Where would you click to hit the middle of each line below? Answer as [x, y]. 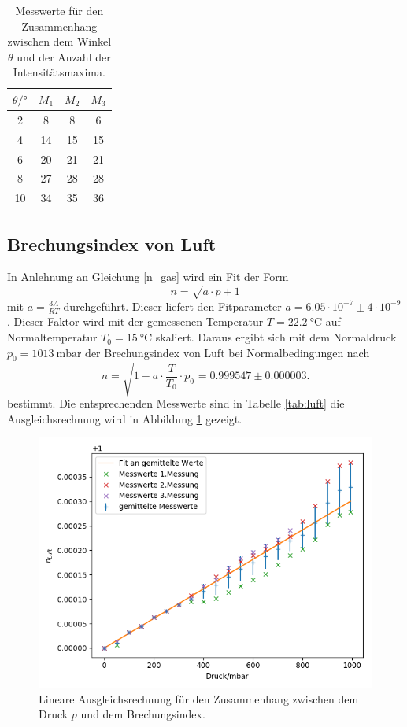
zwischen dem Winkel [59, 41]
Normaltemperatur [52, 337]
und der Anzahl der [64, 56]
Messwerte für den [59, 10]
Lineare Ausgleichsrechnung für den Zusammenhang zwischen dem [199, 698]
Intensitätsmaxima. [59, 72]
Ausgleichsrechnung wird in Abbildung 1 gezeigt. [125, 418]
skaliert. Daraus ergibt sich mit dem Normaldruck [276, 337]
